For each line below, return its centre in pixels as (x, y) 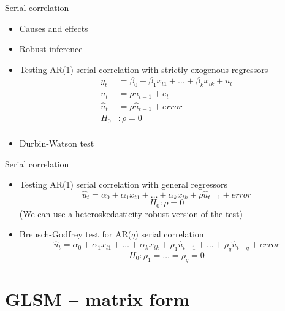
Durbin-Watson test (57, 143)
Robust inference (51, 49)
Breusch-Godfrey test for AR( (75, 234)
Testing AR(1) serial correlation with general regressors (123, 184)
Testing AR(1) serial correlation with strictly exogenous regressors (144, 69)
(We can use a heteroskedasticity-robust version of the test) (131, 213)
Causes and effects (54, 28)
